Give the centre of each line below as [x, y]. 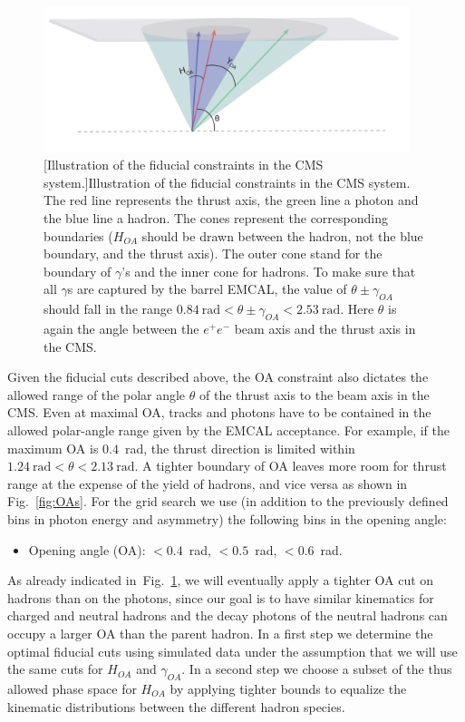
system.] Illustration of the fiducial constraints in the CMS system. [227, 182]
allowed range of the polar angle [97, 394]
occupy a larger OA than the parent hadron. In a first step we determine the [220, 633]
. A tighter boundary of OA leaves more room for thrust [291, 466]
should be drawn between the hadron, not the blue [282, 235]
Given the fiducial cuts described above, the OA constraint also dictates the [218, 377]
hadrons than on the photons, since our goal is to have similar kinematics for [221, 597]
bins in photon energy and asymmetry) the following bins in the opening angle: [227, 518]
